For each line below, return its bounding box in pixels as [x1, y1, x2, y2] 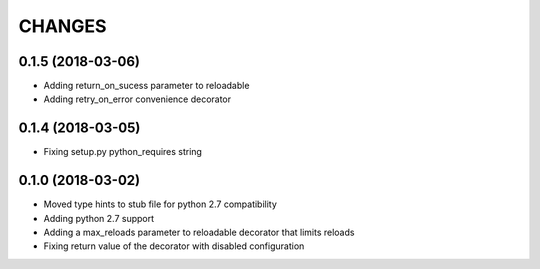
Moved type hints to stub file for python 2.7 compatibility [43, 198, 277, 210]
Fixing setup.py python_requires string [43, 146, 202, 158]
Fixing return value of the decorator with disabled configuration [43, 240, 305, 252]
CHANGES [18, 15, 107, 37]
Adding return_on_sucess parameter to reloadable [43, 80, 250, 92]
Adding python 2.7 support [43, 212, 155, 224]
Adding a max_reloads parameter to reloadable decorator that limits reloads [43, 226, 355, 239]
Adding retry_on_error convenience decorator [43, 93, 232, 105]
